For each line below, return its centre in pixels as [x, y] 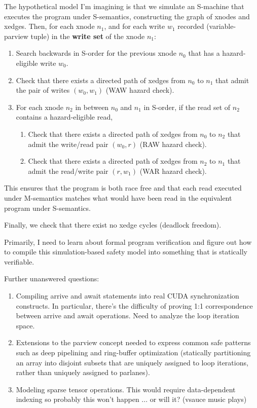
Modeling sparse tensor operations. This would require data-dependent [126, 389]
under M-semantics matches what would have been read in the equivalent [118, 197]
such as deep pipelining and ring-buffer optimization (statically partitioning [133, 353]
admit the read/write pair [68, 171]
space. [25, 325]
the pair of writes [43, 90]
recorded [191, 26]
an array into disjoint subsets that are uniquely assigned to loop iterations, [132, 362]
